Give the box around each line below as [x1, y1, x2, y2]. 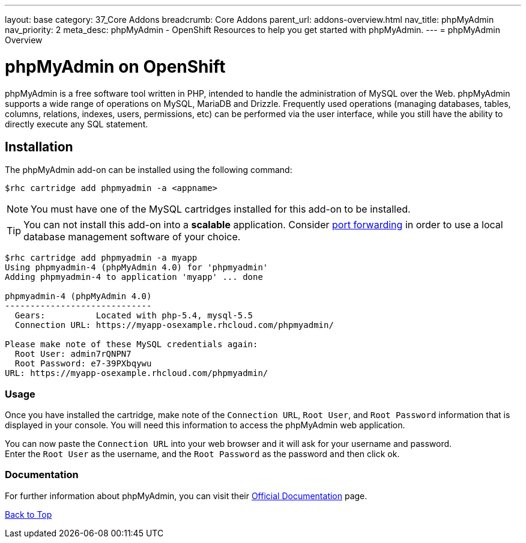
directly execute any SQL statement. [5, 118, 148, 129]
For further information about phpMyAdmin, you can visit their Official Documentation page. [5, 490, 367, 501]
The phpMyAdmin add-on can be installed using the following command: [5, 165, 292, 175]
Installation [5, 139, 73, 154]
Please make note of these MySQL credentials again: [5, 339, 258, 350]
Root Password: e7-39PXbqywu [14, 359, 152, 369]
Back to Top [5, 509, 52, 520]
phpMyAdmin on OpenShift [5, 56, 226, 77]
